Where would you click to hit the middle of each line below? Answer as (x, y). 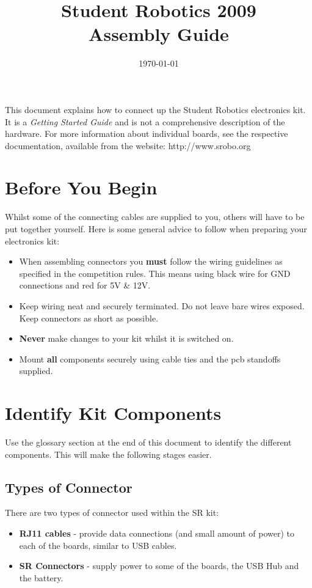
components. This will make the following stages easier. (108, 454)
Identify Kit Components (113, 413)
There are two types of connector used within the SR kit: (112, 513)
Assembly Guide (159, 34)
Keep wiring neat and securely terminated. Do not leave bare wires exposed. (162, 305)
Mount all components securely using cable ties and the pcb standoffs (150, 358)
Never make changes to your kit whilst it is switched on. (126, 338)
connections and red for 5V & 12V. (85, 285)
